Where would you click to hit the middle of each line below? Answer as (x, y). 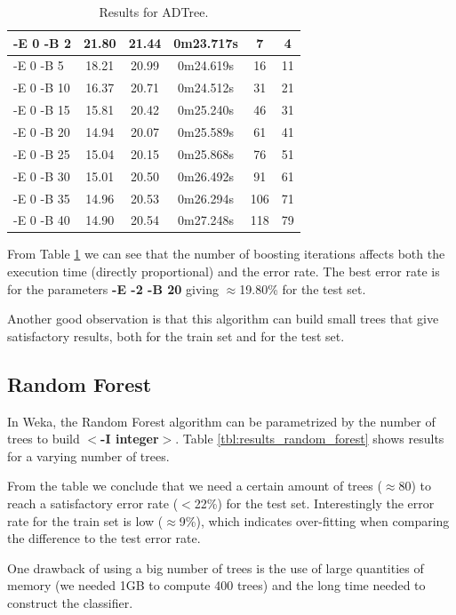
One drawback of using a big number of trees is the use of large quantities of (216, 567)
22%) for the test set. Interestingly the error (314, 503)
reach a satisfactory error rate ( (93, 503)
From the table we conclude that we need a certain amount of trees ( (195, 486)
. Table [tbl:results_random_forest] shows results (310, 439)
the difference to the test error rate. (104, 538)
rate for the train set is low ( (85, 520)
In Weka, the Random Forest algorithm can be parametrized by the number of (221, 421)
